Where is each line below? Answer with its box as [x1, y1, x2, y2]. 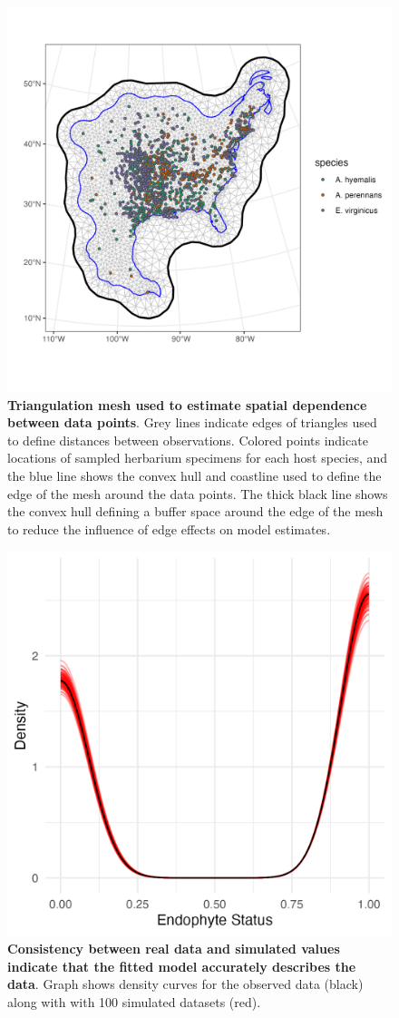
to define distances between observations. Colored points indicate [7, 430, 368, 449]
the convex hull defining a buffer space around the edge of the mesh [7, 502, 384, 521]
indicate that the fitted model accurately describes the [7, 956, 356, 975]
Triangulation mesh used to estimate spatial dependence [7, 395, 367, 414]
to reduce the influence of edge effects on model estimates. [7, 519, 331, 538]
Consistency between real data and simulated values [7, 938, 340, 957]
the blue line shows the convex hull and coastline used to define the [7, 465, 382, 485]
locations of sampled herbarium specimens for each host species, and [7, 448, 388, 467]
